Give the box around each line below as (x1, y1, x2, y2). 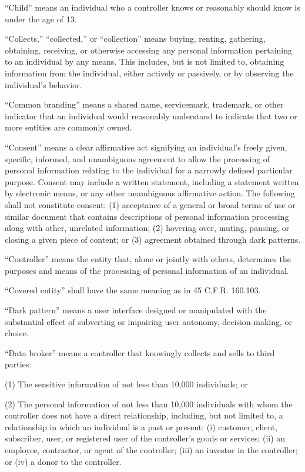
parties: (5, 358, 32, 370)
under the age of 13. (5, 12, 77, 25)
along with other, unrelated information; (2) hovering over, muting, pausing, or (5, 222, 290, 234)
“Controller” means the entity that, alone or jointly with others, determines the (5, 253, 291, 265)
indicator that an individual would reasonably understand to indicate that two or (5, 109, 297, 122)
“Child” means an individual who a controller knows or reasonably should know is (5, 1, 300, 13)
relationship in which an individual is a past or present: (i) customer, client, (5, 420, 278, 433)
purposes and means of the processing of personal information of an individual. (5, 264, 289, 276)
